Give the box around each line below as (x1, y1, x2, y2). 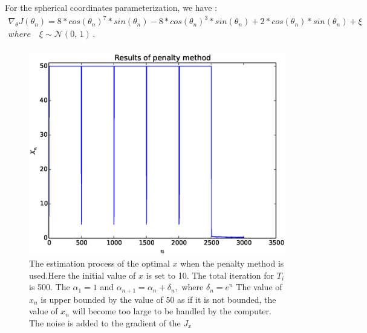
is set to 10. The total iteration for (146, 268, 274, 281)
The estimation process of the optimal (29, 256, 170, 269)
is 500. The (29, 281, 70, 293)
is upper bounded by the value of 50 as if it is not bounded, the (41, 293, 276, 305)
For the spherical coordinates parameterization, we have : (5, 1, 217, 13)
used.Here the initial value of (29, 268, 136, 281)
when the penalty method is (180, 256, 284, 269)
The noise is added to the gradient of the (29, 316, 181, 329)
